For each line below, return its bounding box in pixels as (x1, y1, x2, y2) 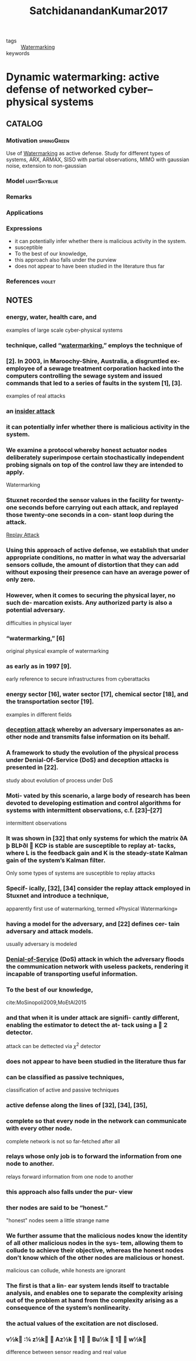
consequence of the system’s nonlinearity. (6, 1304, 131, 1312)
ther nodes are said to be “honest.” (6, 1203, 108, 1212)
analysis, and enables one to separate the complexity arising (6, 1289, 183, 1297)
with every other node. (6, 1125, 73, 1133)
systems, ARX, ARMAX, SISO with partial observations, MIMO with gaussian (6, 156, 190, 163)
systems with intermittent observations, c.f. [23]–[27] (6, 806, 163, 814)
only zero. (6, 575, 36, 583)
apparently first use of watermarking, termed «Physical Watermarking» (6, 905, 178, 912)
